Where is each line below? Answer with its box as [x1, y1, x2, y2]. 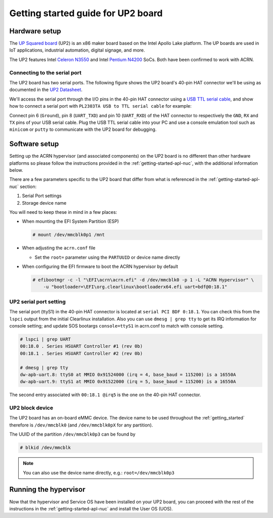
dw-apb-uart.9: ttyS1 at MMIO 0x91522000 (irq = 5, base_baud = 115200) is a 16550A [20, 379, 236, 385]
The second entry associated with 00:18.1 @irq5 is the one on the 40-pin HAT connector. [9, 392, 201, 398]
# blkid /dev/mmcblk [20, 445, 71, 451]
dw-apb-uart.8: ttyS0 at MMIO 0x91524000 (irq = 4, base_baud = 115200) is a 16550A [20, 371, 236, 378]
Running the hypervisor [9, 485, 85, 494]
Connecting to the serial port [9, 69, 82, 76]
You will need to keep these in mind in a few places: [9, 209, 117, 215]
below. [9, 167, 23, 173]
